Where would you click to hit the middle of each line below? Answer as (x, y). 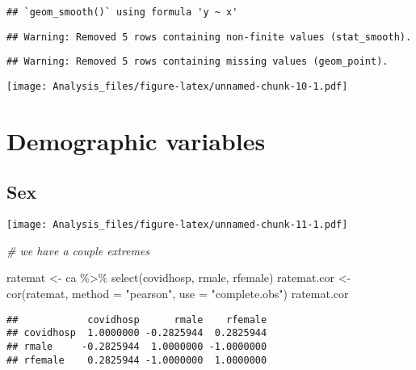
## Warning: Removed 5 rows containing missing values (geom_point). (197, 62)
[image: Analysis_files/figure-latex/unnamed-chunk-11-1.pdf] (177, 225)
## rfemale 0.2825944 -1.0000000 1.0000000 (137, 360)
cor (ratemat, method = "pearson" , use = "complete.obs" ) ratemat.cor (178, 294)
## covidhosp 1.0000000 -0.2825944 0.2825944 (137, 333)
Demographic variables (136, 140)
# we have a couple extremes (78, 250)
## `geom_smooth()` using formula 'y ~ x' (122, 12)
